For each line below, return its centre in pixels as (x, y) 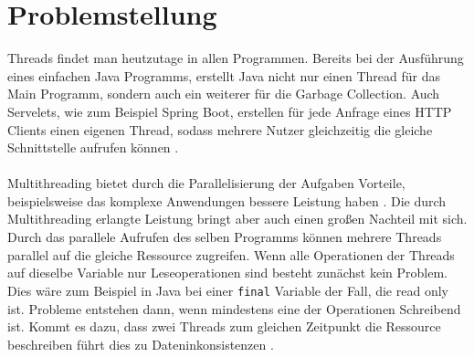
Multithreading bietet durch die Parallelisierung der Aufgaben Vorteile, (206, 183)
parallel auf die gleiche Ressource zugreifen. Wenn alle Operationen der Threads (231, 254)
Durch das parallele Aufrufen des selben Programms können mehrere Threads (225, 237)
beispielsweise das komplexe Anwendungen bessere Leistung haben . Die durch (227, 200)
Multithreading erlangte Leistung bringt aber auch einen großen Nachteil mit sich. (237, 219)
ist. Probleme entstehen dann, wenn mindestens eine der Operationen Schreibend (234, 308)
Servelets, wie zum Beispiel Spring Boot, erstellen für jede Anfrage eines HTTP (230, 111)
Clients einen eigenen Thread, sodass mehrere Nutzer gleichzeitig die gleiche (220, 129)
